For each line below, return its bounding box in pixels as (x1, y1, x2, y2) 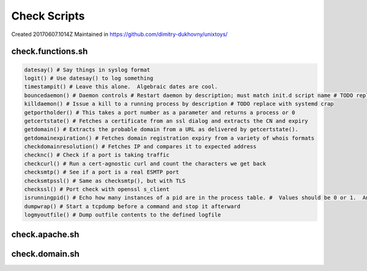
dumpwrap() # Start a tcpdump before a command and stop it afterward (24, 203, 241, 210)
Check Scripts (11, 9, 85, 23)
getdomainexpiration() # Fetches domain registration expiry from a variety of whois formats (24, 134, 315, 142)
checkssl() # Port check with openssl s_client (24, 186, 169, 193)
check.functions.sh (11, 46, 88, 57)
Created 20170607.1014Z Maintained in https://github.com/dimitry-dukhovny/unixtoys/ (11, 31, 228, 38)
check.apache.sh (11, 229, 80, 239)
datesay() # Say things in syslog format (24, 66, 150, 73)
